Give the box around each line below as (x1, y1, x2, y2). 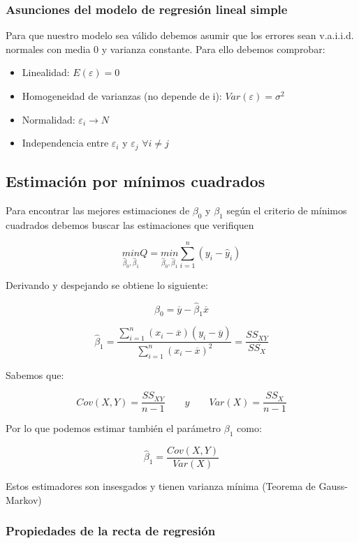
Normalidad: (22, 112, 75, 126)
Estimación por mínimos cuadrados (6, 170, 265, 192)
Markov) (6, 492, 42, 507)
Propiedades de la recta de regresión (6, 522, 216, 540)
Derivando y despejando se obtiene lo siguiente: (6, 277, 208, 292)
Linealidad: (22, 65, 70, 80)
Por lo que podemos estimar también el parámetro (6, 421, 221, 436)
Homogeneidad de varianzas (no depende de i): (22, 89, 222, 103)
